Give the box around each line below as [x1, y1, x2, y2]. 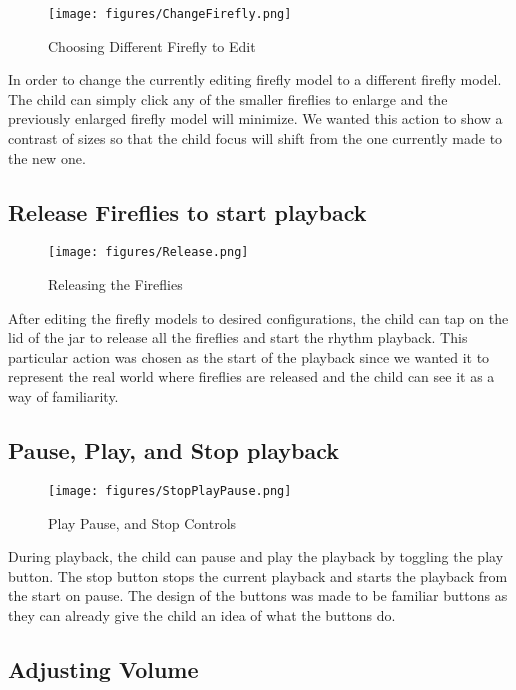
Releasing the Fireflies [48, 274, 183, 295]
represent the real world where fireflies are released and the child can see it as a [8, 366, 495, 387]
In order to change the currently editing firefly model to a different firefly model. [8, 69, 502, 90]
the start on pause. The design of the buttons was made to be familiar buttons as [8, 585, 508, 606]
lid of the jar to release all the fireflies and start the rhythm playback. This [8, 327, 468, 348]
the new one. [8, 147, 86, 168]
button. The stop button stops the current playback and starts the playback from [8, 565, 508, 586]
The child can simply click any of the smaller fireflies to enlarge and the [8, 88, 448, 109]
